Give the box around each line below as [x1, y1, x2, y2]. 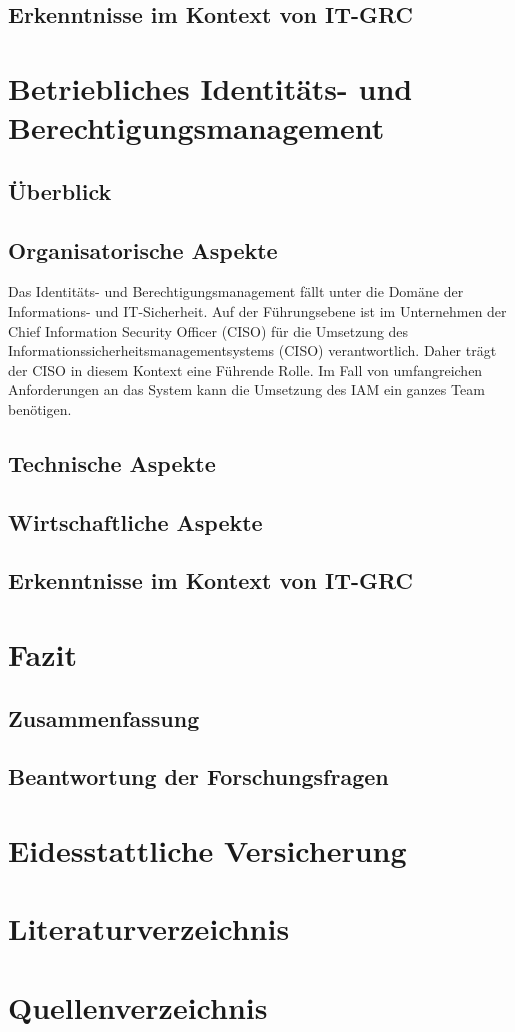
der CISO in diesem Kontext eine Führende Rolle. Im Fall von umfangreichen [8, 359, 483, 380]
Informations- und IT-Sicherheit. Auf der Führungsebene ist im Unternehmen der [8, 300, 507, 321]
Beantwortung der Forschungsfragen [8, 761, 389, 792]
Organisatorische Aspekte [8, 234, 278, 265]
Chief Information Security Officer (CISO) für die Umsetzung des [8, 320, 409, 341]
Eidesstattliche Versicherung [8, 829, 407, 870]
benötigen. [8, 398, 72, 419]
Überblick [8, 175, 112, 206]
